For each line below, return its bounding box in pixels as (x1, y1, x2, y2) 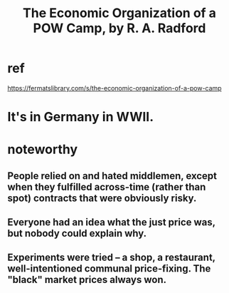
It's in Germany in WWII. (7, 109, 154, 125)
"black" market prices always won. (7, 274, 167, 286)
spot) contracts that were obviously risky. (7, 192, 197, 204)
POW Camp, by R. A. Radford (33, 20, 206, 36)
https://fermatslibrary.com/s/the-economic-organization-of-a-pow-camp (7, 83, 222, 92)
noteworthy (7, 141, 78, 158)
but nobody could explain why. (7, 227, 147, 240)
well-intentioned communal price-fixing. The (7, 262, 211, 275)
